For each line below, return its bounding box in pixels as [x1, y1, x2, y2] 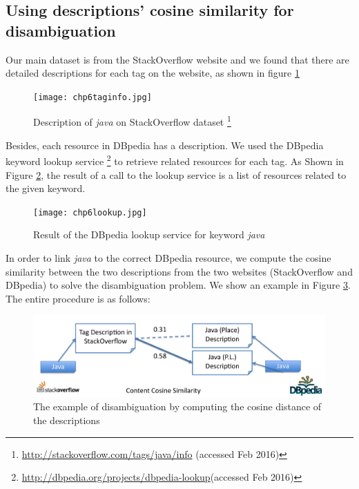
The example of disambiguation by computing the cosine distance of [33, 399, 322, 414]
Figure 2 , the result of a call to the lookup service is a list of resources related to [6, 167, 347, 182]
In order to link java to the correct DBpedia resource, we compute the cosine [6, 250, 331, 265]
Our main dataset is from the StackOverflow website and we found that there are [6, 52, 349, 66]
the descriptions [33, 413, 100, 428]
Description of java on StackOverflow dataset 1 [33, 113, 231, 129]
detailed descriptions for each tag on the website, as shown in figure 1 [6, 66, 300, 80]
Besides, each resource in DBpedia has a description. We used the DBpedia [6, 137, 324, 152]
